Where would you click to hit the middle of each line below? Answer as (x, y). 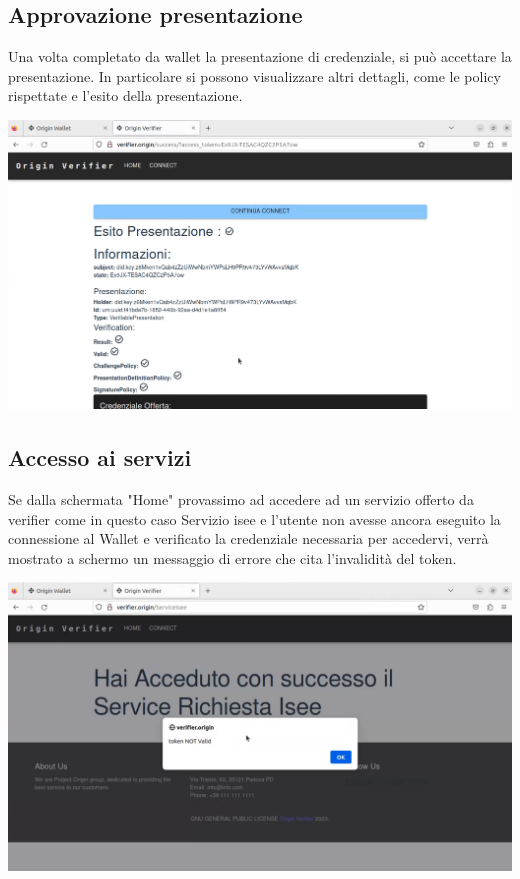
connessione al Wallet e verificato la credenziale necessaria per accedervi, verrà (248, 538)
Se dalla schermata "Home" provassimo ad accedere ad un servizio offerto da (241, 498)
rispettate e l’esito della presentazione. (125, 95)
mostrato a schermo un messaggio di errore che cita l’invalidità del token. (232, 557)
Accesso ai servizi (100, 457)
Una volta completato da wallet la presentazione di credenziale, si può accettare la (260, 56)
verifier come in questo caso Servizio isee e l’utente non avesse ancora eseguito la (254, 518)
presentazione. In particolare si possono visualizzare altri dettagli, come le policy (254, 75)
